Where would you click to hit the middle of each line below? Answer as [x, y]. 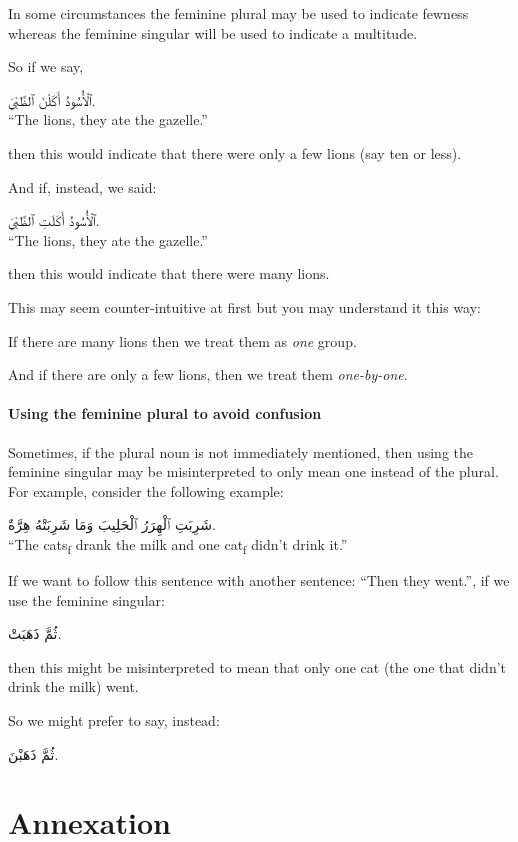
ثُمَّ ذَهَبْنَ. [33, 753]
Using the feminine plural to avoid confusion [165, 413]
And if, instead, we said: [82, 186]
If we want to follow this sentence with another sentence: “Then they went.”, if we [259, 580]
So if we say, [46, 66]
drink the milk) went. [73, 686]
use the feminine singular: [86, 599]
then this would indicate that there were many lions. [169, 273]
